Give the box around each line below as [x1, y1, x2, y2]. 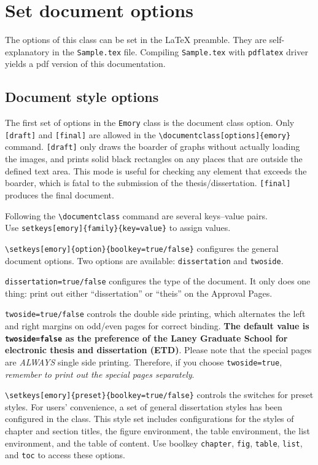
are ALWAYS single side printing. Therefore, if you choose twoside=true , [5, 355, 282, 368]
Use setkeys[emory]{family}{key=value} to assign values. [5, 221, 231, 234]
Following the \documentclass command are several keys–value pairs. [5, 209, 268, 222]
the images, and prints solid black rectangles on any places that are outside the [5, 152, 303, 165]
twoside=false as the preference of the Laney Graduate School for [5, 331, 288, 344]
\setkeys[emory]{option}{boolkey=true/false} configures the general [5, 241, 279, 254]
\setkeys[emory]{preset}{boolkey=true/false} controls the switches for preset [5, 388, 314, 401]
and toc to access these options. [5, 448, 125, 461]
